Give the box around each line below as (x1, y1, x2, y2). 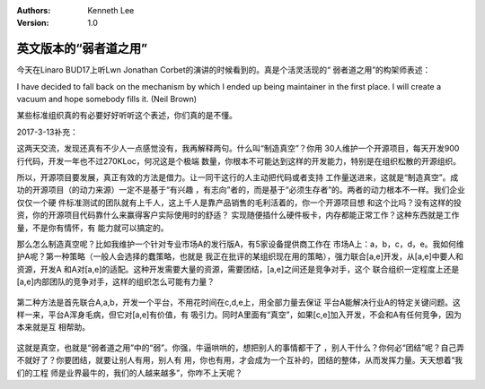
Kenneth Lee (87, 5, 135, 15)
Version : (16, 18, 49, 29)
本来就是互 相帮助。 (16, 322, 90, 333)
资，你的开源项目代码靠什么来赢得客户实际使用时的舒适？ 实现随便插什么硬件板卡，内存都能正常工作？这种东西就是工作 (16, 210, 460, 220)
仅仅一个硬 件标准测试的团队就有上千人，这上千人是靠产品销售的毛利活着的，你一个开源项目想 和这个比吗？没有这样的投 (16, 197, 462, 208)
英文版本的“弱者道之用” (16, 41, 148, 56)
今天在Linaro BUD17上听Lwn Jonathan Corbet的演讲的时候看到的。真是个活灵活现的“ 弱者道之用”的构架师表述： (16, 65, 431, 75)
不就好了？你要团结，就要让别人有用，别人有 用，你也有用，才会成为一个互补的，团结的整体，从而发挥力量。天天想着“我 (16, 355, 463, 366)
